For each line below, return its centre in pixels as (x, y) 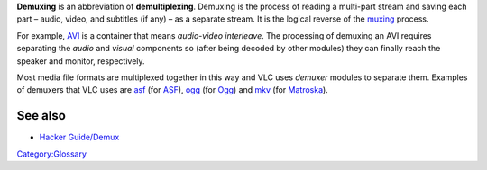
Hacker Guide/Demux (79, 137)
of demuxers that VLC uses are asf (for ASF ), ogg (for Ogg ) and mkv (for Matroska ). (172, 90)
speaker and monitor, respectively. (81, 61)
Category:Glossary (52, 154)
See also (41, 116)
